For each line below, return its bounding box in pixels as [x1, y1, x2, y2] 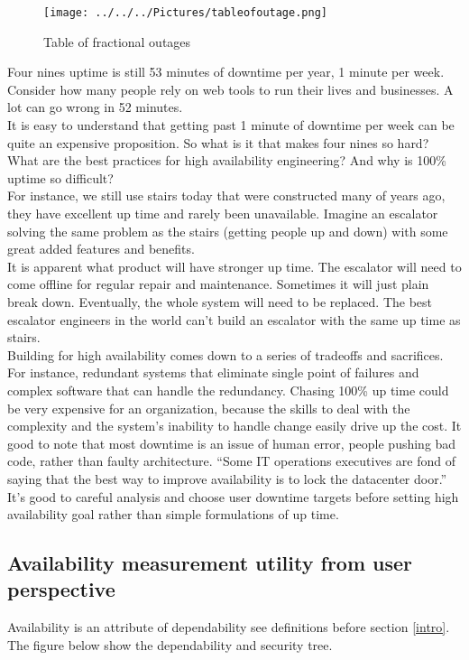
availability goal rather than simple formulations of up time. [7, 505, 339, 524]
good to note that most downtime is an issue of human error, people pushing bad [7, 433, 456, 452]
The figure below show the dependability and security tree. [7, 635, 333, 654]
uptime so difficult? [7, 168, 114, 187]
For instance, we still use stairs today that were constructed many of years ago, [7, 186, 446, 205]
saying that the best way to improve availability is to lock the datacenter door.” [7, 469, 447, 488]
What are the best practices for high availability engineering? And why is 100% [7, 151, 446, 170]
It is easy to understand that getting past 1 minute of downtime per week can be [7, 116, 455, 135]
